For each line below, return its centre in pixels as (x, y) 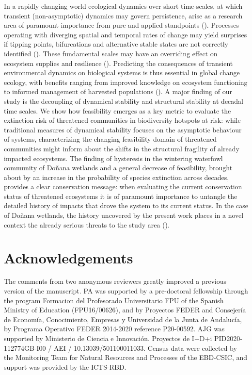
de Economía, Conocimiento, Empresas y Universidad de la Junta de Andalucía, (123, 319)
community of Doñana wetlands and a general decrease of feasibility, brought (118, 168)
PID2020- (228, 338)
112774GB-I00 (25, 348)
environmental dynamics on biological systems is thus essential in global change (122, 73)
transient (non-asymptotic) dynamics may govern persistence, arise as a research (123, 15)
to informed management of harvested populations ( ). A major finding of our (118, 91)
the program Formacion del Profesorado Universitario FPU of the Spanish (114, 300)
